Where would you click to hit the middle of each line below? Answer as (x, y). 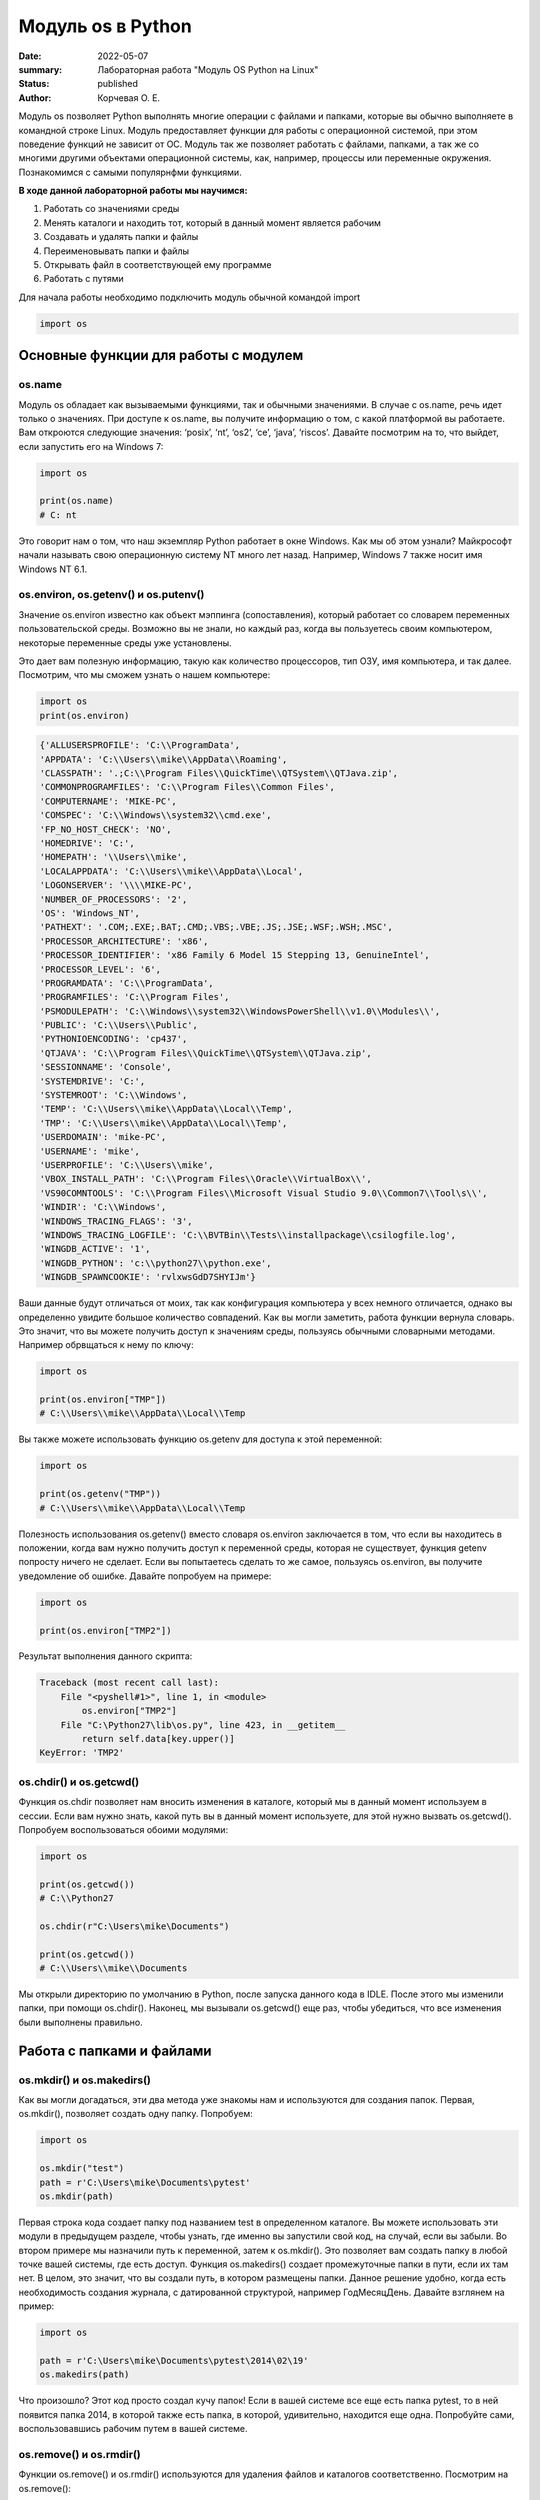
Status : (34, 84)
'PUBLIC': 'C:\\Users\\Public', (119, 1025)
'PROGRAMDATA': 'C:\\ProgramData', (126, 983)
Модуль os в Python (105, 26)
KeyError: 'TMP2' (82, 1753)
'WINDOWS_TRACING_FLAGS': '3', (116, 1221)
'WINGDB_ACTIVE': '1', (95, 1249)
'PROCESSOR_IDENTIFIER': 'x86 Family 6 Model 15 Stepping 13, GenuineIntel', (234, 955)
